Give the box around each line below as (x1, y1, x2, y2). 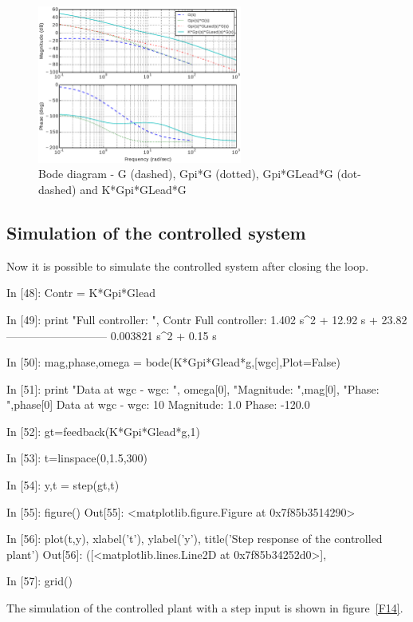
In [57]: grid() (6, 572, 73, 589)
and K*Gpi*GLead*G (80, 180, 187, 197)
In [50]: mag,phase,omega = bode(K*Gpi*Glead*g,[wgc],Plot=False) (6, 354, 340, 370)
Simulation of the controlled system (6, 220, 306, 244)
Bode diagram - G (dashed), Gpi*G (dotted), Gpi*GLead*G (38, 165, 333, 182)
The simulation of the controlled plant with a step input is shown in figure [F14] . (6, 600, 403, 616)
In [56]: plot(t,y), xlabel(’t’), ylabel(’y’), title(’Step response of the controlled (6, 530, 383, 547)
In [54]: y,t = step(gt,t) (6, 477, 120, 493)
